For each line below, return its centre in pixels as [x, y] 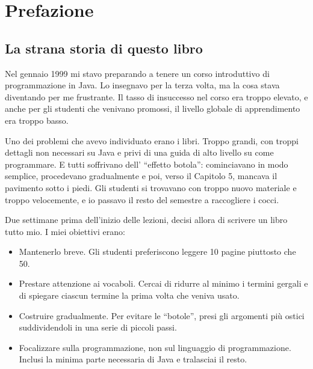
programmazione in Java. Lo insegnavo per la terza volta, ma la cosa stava [142, 85]
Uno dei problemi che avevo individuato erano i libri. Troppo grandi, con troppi [152, 140]
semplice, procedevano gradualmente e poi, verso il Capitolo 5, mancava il [141, 176]
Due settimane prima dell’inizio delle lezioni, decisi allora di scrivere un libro [146, 220]
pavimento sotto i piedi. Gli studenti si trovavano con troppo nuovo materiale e [151, 187]
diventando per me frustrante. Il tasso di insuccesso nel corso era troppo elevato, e [156, 96]
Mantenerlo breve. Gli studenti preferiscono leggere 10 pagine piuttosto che [157, 252]
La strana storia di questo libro [104, 48]
